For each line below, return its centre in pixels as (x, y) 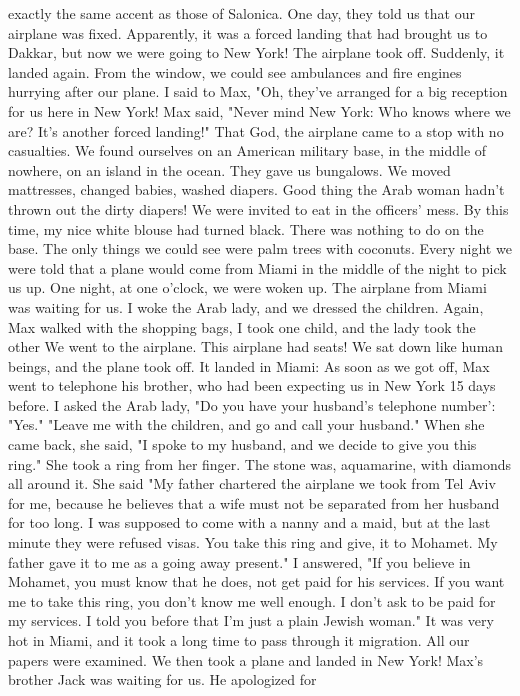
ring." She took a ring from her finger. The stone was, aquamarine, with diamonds (260, 463)
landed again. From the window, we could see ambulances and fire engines (235, 71)
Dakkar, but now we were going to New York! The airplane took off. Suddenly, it (256, 52)
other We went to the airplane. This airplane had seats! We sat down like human (256, 346)
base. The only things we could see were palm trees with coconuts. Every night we (260, 248)
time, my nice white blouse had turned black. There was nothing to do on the (246, 228)
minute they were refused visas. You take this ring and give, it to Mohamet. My (253, 542)
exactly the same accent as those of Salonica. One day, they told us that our (241, 13)
